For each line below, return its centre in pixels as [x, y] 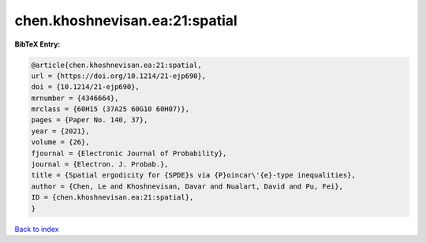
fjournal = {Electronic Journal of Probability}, [129, 153]
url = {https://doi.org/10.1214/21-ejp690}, [119, 76]
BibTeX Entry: [37, 44]
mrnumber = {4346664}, [75, 98]
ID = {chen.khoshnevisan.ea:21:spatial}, [112, 198]
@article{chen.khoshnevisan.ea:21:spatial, [117, 65]
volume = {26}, [60, 142]
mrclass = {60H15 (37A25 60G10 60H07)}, [110, 109]
